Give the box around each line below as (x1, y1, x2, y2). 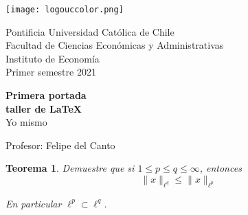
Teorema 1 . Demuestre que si (5, 161, 135, 175)
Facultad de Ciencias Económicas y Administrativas (5, 38, 224, 52)
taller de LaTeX (5, 101, 82, 115)
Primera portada (5, 88, 87, 102)
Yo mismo (5, 115, 47, 129)
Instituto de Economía (5, 51, 100, 65)
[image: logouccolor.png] (5, 5, 124, 14)
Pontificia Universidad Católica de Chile (5, 24, 174, 38)
